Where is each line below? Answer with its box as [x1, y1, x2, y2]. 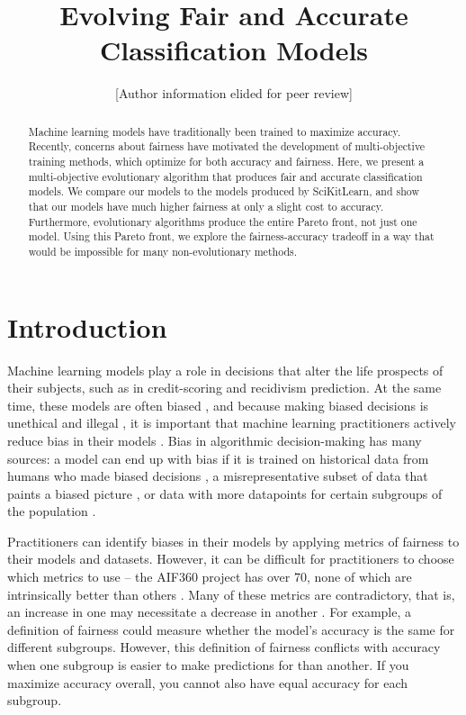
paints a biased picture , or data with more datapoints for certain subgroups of [7, 484, 443, 502]
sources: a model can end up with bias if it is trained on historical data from [7, 448, 429, 467]
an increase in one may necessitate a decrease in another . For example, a [7, 602, 411, 621]
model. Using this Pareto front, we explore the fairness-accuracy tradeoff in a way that [28, 229, 435, 244]
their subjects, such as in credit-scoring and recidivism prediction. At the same [7, 378, 442, 397]
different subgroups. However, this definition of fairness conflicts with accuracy [7, 638, 441, 656]
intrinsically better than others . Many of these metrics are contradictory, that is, [7, 584, 455, 603]
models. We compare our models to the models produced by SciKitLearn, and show [28, 184, 420, 199]
